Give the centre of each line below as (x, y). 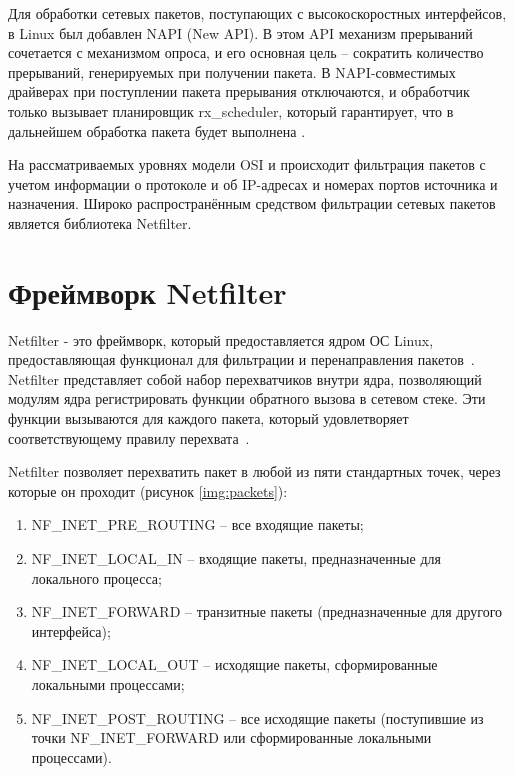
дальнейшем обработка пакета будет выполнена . (157, 130)
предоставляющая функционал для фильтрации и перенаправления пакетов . (241, 359)
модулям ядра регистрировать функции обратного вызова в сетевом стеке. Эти (247, 398)
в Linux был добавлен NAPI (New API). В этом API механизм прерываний (240, 32)
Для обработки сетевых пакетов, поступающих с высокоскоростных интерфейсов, (257, 13)
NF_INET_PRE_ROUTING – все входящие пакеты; (197, 524)
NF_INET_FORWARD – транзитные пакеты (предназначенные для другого (267, 611)
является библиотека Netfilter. (100, 222)
